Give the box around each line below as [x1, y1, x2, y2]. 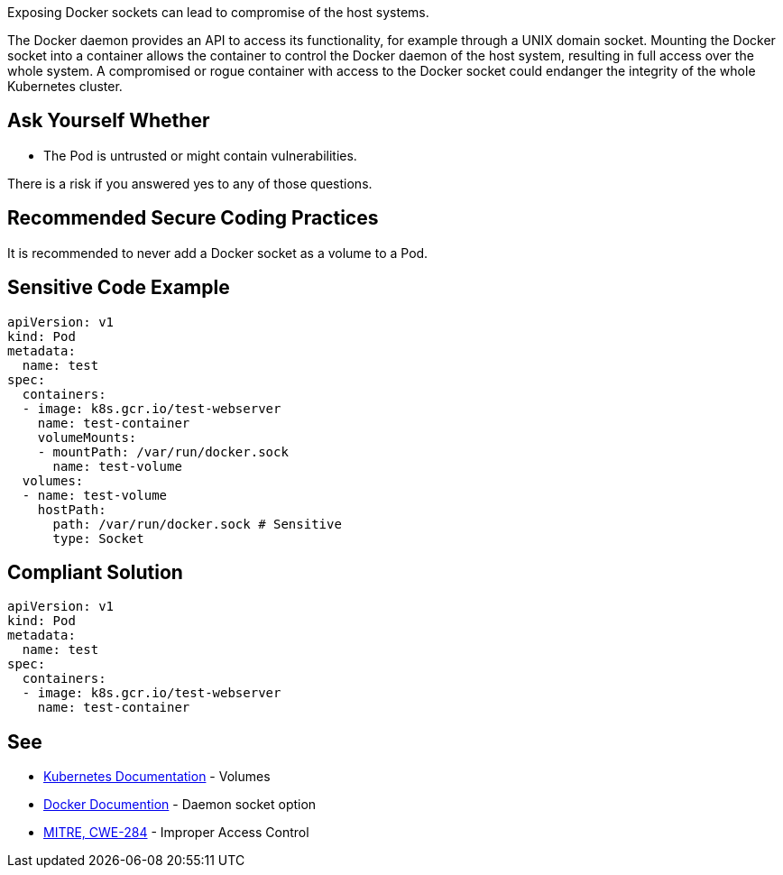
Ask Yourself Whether [7, 109, 210, 133]
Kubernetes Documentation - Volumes [43, 769, 271, 785]
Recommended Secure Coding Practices [7, 207, 379, 230]
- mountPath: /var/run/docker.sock [37, 444, 289, 459]
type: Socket [52, 530, 144, 546]
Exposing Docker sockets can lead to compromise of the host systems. [7, 5, 429, 20]
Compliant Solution [7, 560, 183, 584]
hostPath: [37, 502, 106, 517]
